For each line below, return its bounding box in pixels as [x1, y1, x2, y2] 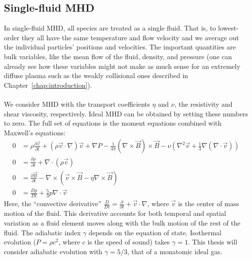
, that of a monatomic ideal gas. [127, 246, 222, 256]
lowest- [218, 23, 239, 33]
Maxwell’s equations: [4, 127, 65, 137]
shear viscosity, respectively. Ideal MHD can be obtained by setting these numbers [4, 108, 248, 118]
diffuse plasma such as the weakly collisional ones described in [4, 70, 189, 81]
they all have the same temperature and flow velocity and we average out [21, 32, 239, 42]
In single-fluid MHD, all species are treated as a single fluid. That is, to [4, 23, 216, 33]
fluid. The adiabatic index [4, 227, 81, 237]
